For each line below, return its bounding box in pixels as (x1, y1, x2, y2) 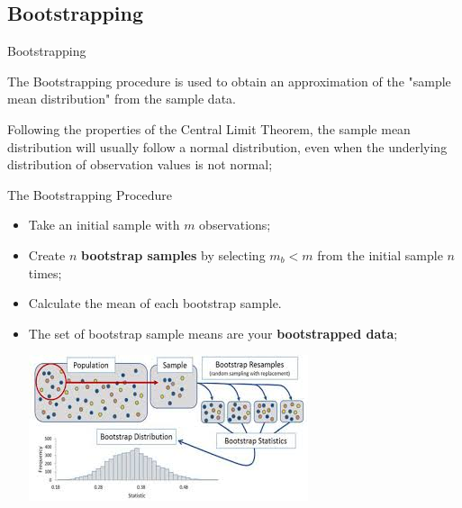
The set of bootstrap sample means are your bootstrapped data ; (28, 323, 398, 342)
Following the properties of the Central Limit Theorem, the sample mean (7, 119, 411, 138)
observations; (199, 215, 271, 234)
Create (28, 245, 66, 264)
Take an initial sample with (28, 215, 180, 234)
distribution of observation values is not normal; (7, 155, 273, 174)
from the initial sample (317, 245, 443, 264)
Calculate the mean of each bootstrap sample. (28, 294, 282, 313)
